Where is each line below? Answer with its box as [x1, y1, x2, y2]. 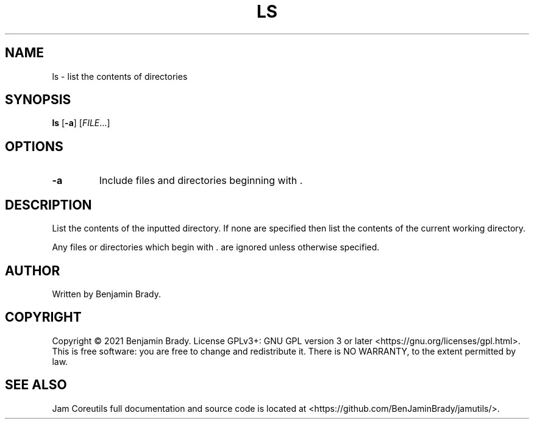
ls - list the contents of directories [52, 71, 188, 82]
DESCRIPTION [5, 197, 92, 213]
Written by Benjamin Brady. [52, 288, 161, 299]
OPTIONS [5, 138, 63, 154]
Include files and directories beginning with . [99, 174, 303, 187]
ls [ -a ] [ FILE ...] [52, 118, 110, 129]
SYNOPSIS [5, 92, 71, 108]
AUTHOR [5, 263, 60, 278]
